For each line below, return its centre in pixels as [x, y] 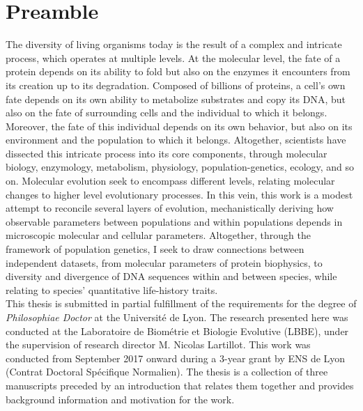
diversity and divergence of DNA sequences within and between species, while [171, 276]
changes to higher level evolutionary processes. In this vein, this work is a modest [179, 194]
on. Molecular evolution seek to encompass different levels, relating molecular [170, 181]
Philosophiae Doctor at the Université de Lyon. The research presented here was [177, 317]
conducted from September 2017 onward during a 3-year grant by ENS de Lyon [176, 358]
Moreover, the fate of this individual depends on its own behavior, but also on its [179, 126]
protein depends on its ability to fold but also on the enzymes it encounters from [178, 71]
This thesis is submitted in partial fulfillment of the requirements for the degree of [181, 303]
